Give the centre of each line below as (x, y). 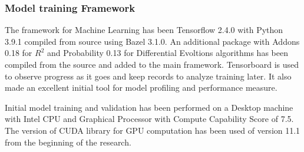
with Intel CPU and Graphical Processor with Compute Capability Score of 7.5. (149, 119)
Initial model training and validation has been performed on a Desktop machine (149, 107)
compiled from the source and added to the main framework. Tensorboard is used (152, 64)
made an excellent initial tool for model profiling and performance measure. (141, 87)
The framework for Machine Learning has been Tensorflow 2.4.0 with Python (144, 30)
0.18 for (19, 53)
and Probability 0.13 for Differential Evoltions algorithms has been (167, 53)
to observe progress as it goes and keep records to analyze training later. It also (148, 76)
